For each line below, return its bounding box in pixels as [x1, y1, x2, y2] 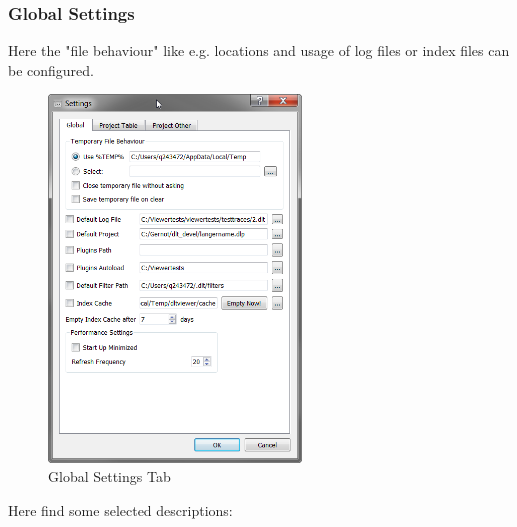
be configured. [8, 59, 95, 80]
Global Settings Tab [48, 466, 171, 487]
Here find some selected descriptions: [8, 499, 233, 520]
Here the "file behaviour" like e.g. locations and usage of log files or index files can [8, 40, 510, 61]
